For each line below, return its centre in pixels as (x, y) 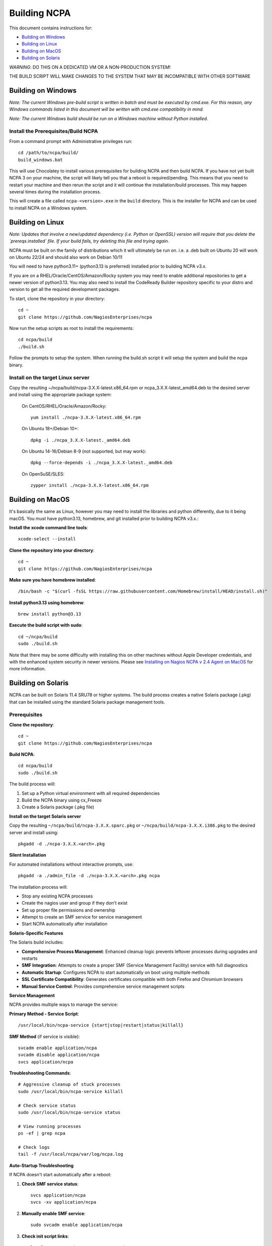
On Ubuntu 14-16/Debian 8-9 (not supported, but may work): (84, 452)
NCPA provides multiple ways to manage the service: (64, 1005)
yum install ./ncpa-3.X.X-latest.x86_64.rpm (86, 417)
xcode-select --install (47, 539)
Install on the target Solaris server (45, 816)
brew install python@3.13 (50, 614)
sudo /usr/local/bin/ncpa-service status (69, 1112)
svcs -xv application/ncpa (64, 1202)
